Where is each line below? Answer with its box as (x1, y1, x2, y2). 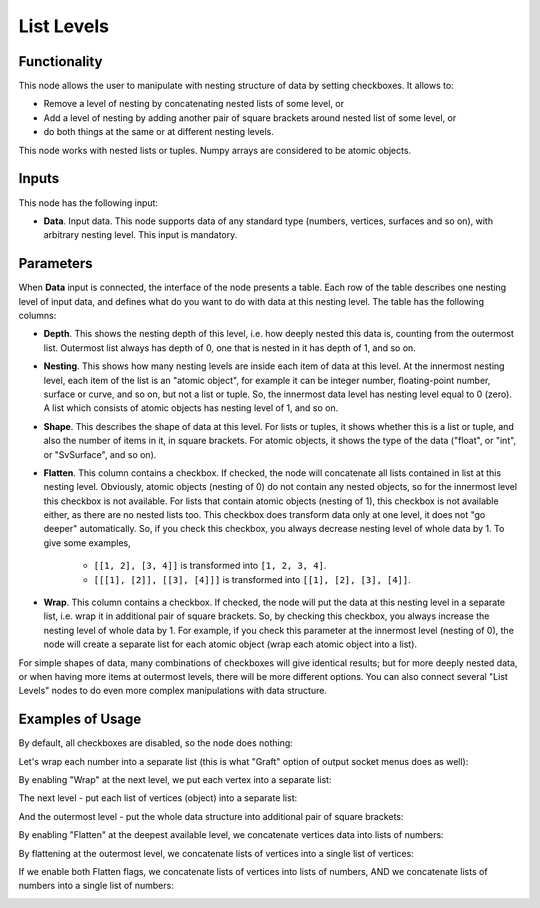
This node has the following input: (18, 196, 159, 209)
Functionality (18, 53, 103, 70)
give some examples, (43, 536, 131, 549)
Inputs (18, 170, 60, 187)
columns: (18, 310, 57, 321)
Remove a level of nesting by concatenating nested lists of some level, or (43, 98, 345, 110)
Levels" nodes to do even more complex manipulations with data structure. (18, 685, 327, 697)
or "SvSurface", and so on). (43, 448, 157, 460)
